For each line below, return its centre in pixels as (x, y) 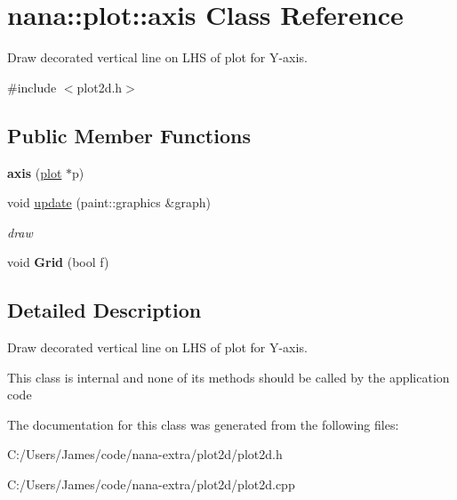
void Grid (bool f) (58, 262)
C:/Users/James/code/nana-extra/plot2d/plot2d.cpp (151, 484)
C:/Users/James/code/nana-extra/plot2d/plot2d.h (145, 454)
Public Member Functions (129, 135)
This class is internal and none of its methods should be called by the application (228, 377)
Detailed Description (104, 310)
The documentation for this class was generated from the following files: (203, 424)
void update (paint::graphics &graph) (109, 202)
